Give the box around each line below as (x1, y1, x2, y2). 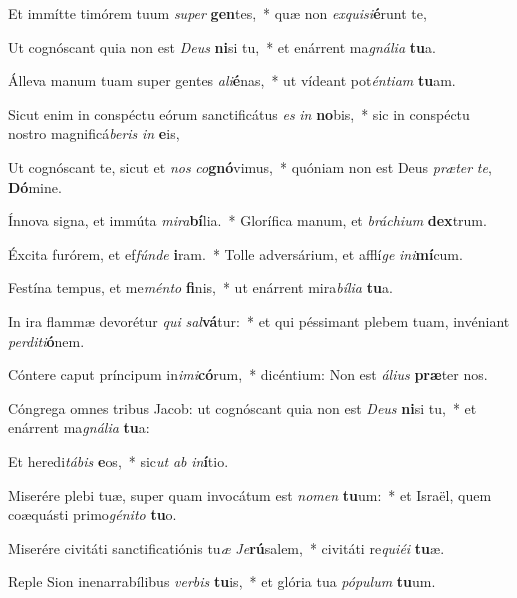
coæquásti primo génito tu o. (8, 504, 177, 525)
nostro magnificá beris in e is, (8, 123, 180, 144)
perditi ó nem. (8, 330, 85, 351)
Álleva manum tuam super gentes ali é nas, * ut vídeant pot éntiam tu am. (8, 70, 456, 91)
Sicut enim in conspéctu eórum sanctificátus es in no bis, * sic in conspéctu (8, 103, 470, 124)
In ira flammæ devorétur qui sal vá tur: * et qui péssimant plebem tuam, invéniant (8, 310, 510, 331)
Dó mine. (8, 176, 62, 197)
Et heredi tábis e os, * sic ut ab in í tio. (8, 450, 229, 471)
